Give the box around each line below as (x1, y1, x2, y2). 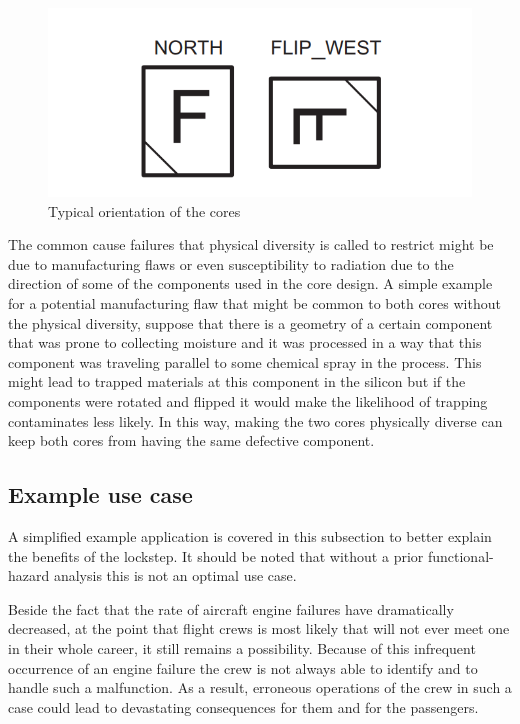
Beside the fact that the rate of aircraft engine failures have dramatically (8, 598, 454, 619)
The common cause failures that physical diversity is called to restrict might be (8, 234, 494, 255)
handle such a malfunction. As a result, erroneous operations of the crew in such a (8, 677, 512, 698)
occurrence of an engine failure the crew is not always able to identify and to (8, 657, 478, 678)
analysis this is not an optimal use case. (53, 565, 297, 586)
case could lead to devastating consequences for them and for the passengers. (8, 696, 479, 717)
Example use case (8, 479, 193, 510)
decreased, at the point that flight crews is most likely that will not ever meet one (8, 618, 510, 639)
